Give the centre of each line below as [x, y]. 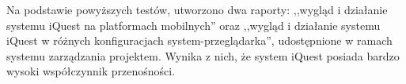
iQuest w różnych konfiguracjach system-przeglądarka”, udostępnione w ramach [199, 40]
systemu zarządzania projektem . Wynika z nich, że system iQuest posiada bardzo [203, 55]
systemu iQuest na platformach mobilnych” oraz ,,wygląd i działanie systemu [194, 25]
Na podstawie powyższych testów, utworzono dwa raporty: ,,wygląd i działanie [197, 9]
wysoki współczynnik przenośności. [91, 71]
